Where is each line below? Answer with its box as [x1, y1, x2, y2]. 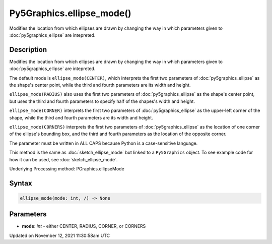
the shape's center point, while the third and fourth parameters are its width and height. [9, 82, 191, 88]
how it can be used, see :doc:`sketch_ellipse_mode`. [9, 156, 118, 162]
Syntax [9, 179, 32, 188]
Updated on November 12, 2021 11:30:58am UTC [9, 232, 110, 238]
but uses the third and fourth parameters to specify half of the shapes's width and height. [9, 98, 195, 104]
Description [9, 45, 47, 54]
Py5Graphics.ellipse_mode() [9, 8, 131, 19]
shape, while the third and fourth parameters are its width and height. [9, 114, 153, 120]
